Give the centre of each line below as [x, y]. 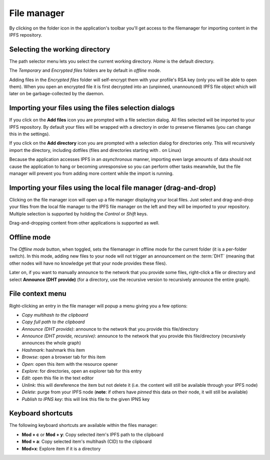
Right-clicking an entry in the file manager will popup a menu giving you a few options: [98, 306]
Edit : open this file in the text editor [58, 378]
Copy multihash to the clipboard [55, 315]
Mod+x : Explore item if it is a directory [61, 448]
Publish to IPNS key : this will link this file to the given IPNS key [86, 399]
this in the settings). [29, 134]
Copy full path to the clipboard [53, 322]
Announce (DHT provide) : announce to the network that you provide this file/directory [110, 329]
